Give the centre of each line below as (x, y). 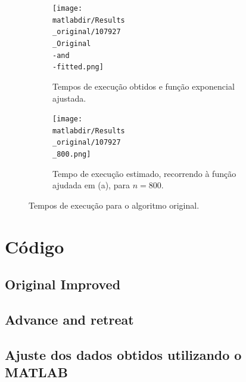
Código (35, 246)
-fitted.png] (78, 67)
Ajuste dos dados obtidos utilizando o (123, 354)
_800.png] (72, 155)
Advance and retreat (69, 320)
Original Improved (63, 284)
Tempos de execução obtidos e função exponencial (144, 86)
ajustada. (69, 98)
